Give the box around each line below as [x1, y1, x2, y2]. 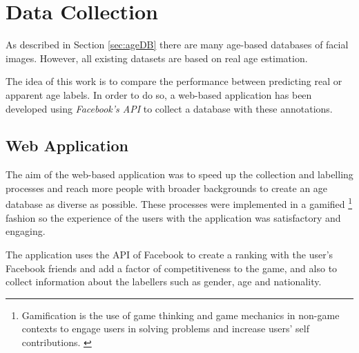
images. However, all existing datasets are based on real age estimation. [6, 50, 308, 65]
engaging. [6, 224, 46, 238]
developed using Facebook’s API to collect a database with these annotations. [6, 101, 333, 115]
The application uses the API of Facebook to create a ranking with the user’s [6, 247, 333, 261]
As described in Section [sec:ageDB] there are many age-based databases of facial [6, 37, 349, 52]
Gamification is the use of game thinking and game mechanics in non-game [21, 307, 340, 322]
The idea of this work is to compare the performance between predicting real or [6, 74, 342, 88]
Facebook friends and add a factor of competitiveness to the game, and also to [6, 260, 338, 275]
